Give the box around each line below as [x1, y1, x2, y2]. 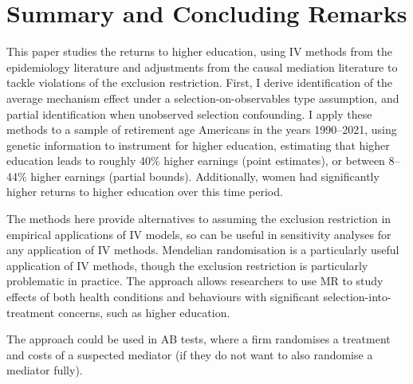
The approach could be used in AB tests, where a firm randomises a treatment [6, 331, 391, 347]
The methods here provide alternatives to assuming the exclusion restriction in [6, 210, 391, 227]
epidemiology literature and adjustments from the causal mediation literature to [6, 58, 398, 75]
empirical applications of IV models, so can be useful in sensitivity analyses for [6, 225, 391, 242]
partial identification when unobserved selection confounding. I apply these [6, 105, 372, 122]
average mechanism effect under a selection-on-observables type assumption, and [6, 89, 399, 106]
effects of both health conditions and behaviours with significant [6, 288, 320, 305]
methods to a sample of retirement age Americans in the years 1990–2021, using [6, 121, 397, 138]
